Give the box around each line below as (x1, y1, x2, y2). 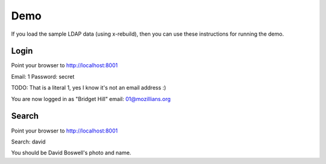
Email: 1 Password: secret (11, 73, 75, 80)
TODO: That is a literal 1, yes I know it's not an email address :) (11, 84, 166, 91)
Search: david (11, 138, 46, 145)
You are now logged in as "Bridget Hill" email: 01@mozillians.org (11, 95, 171, 102)
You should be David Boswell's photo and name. (11, 149, 132, 157)
